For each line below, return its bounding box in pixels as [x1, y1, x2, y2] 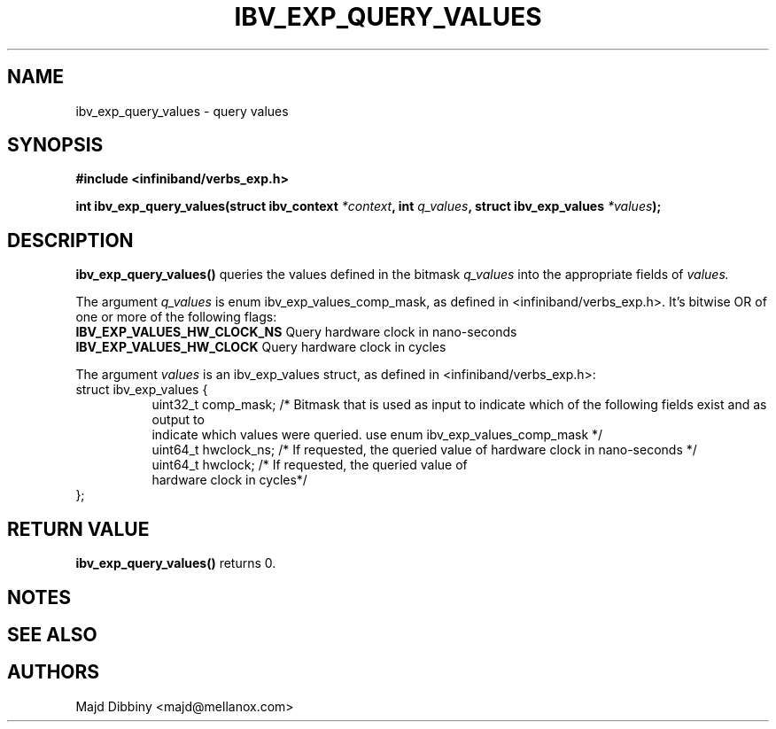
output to [151, 412, 205, 428]
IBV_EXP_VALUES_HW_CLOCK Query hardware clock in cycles [75, 339, 446, 355]
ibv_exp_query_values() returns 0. [75, 555, 276, 571]
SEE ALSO [7, 623, 97, 646]
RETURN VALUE [7, 517, 150, 540]
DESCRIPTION [7, 229, 134, 252]
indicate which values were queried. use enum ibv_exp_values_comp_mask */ [151, 427, 603, 443]
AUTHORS [7, 661, 100, 684]
